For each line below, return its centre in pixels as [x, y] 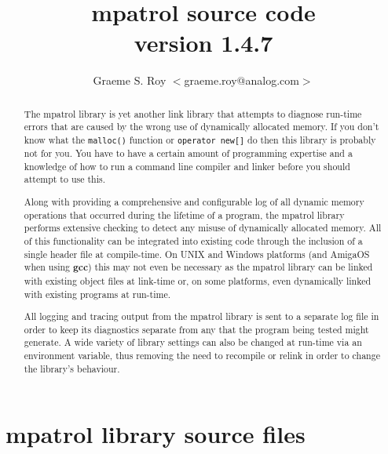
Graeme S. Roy [130, 80]
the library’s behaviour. [72, 368]
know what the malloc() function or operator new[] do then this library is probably [200, 140]
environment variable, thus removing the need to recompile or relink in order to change [202, 356]
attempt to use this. [64, 179]
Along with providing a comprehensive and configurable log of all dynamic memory [194, 202]
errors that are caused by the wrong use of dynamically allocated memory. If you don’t [201, 127]
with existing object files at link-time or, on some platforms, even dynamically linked [198, 280]
